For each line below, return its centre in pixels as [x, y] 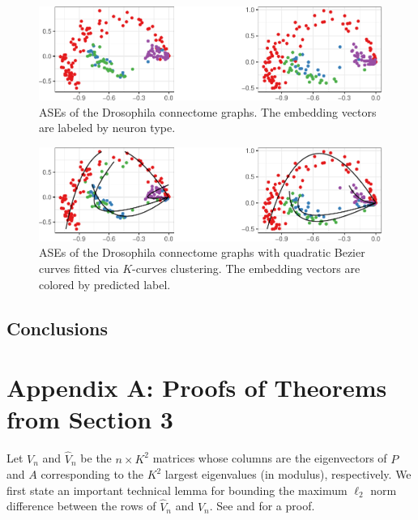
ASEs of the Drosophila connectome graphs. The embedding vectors [208, 111]
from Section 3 [90, 419]
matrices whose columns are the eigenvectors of [270, 458]
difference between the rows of [81, 506]
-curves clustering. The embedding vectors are [246, 268]
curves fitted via [79, 268]
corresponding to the [92, 474]
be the [96, 458]
